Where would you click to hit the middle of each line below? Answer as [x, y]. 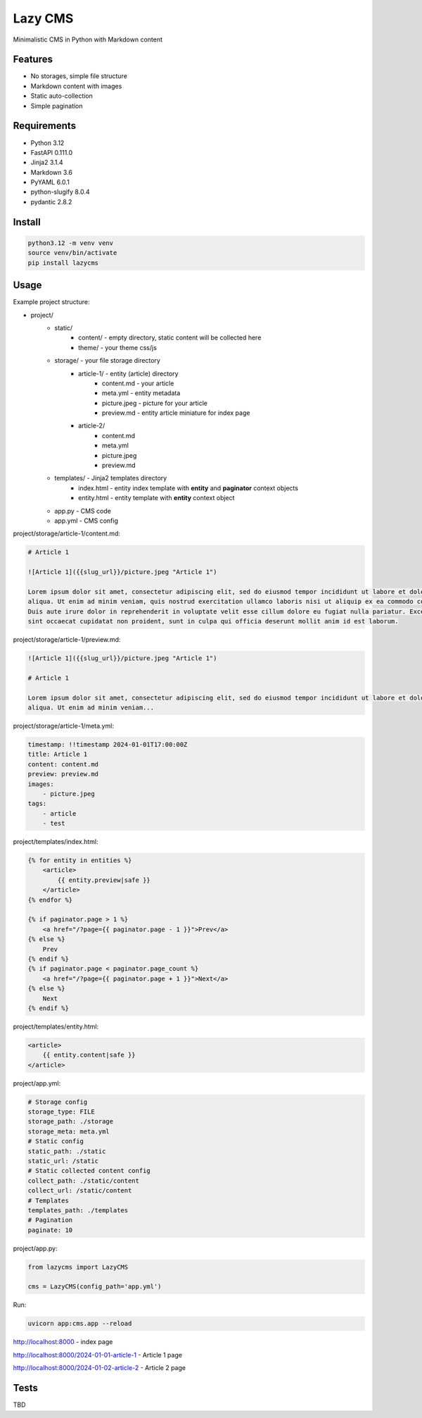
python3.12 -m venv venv [71, 243]
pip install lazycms [63, 263]
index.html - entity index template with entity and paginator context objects [188, 488]
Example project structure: [51, 302]
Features [33, 60]
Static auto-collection [62, 96]
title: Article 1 [58, 754]
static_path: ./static [67, 1151]
